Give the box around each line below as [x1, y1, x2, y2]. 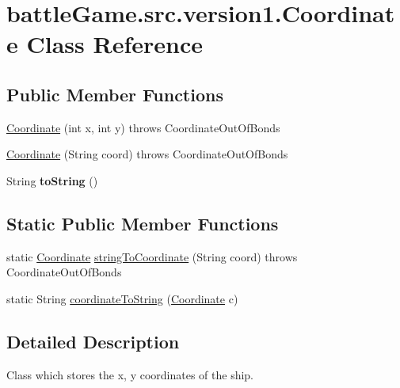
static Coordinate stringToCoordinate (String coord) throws [6, 248, 298, 264]
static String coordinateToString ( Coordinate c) [6, 290, 238, 306]
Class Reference [26, 28, 203, 60]
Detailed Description [6, 329, 180, 353]
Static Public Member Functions [6, 211, 279, 235]
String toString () [6, 172, 98, 188]
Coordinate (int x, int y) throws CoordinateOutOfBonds [6, 119, 280, 135]
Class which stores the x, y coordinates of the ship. [6, 366, 254, 382]
